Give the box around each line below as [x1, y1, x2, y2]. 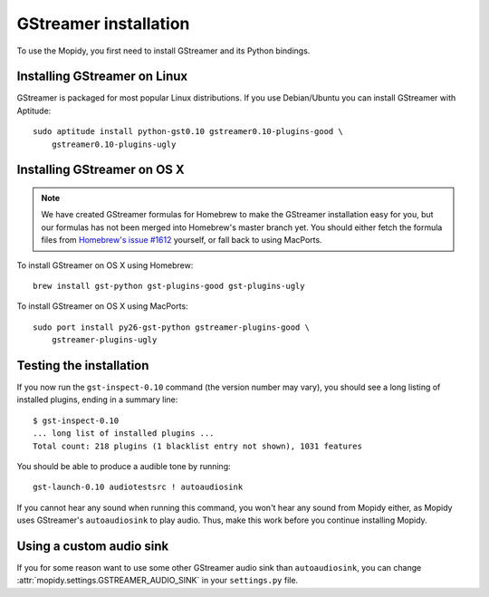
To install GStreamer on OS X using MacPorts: [16, 301, 189, 312]
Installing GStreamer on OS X [16, 162, 185, 178]
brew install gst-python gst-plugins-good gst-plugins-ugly [33, 281, 305, 291]
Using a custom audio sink [16, 539, 169, 554]
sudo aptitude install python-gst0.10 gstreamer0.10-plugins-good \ [33, 127, 343, 137]
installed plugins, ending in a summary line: [16, 394, 178, 405]
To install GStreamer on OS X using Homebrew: [16, 259, 194, 271]
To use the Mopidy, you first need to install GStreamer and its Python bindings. [16, 45, 311, 56]
